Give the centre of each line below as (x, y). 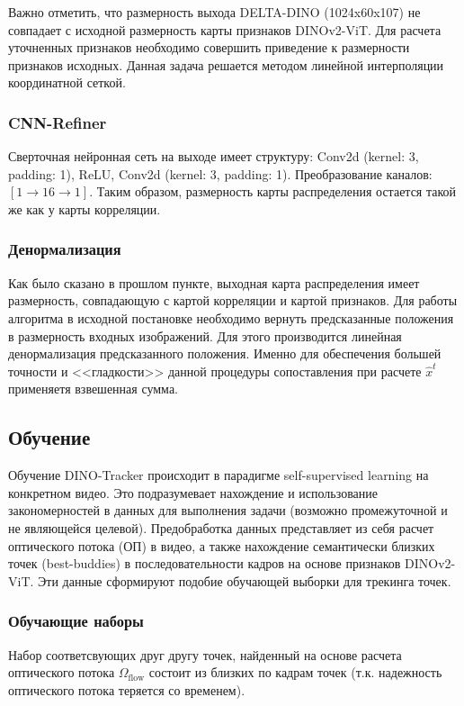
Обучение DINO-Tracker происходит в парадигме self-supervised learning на (219, 475)
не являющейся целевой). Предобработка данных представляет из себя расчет (221, 527)
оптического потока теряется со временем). (127, 689)
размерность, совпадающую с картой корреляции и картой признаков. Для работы (233, 300)
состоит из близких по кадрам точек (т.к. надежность (295, 672)
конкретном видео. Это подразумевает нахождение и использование (193, 492)
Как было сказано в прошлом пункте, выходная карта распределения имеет (214, 282)
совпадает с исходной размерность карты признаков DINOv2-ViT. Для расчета (225, 29)
